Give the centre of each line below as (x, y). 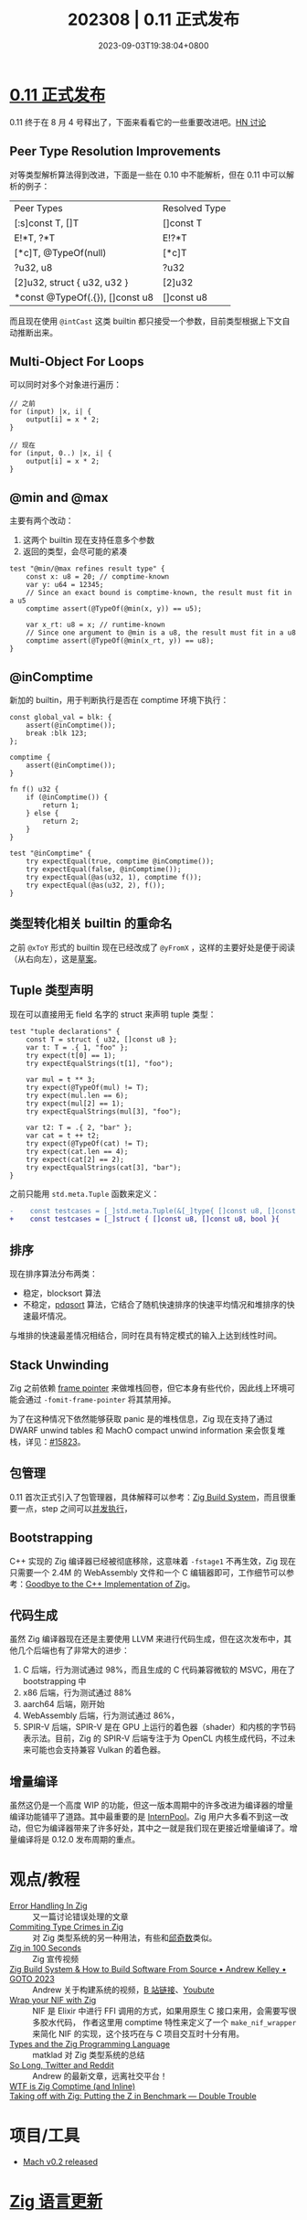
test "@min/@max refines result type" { (88, 569)
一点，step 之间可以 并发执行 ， (74, 1508)
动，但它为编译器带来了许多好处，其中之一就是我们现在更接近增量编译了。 (149, 1828)
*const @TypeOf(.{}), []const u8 (84, 297)
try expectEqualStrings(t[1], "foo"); (100, 1063)
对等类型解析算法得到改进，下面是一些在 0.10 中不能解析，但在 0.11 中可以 (148, 175)
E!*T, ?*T (35, 238)
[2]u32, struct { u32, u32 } (71, 283)
